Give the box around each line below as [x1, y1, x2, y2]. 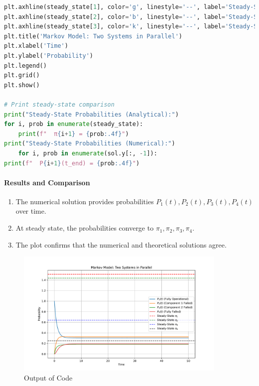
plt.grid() [4, 72, 40, 79]
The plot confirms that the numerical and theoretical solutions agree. [15, 239, 227, 250]
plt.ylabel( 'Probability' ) [4, 52, 93, 59]
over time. [15, 206, 46, 216]
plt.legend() [4, 62, 47, 69]
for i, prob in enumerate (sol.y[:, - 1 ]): [18, 149, 157, 157]
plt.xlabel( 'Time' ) [4, 42, 68, 50]
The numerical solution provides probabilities [15, 196, 154, 206]
